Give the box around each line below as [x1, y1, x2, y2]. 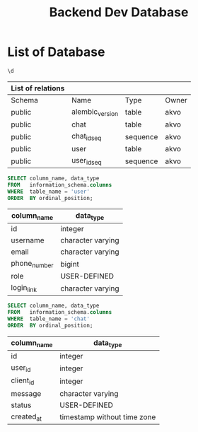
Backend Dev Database [49, 4, 189, 21]
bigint [60, 259, 80, 269]
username [11, 235, 45, 245]
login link [11, 283, 37, 294]
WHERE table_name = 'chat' [7, 315, 91, 322]
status [11, 400, 32, 410]
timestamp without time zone [59, 412, 156, 422]
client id [11, 375, 35, 387]
